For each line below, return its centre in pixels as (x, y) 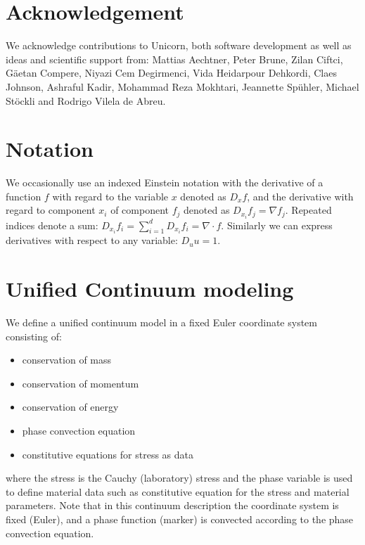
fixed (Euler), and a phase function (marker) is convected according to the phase (180, 519)
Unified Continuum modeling (150, 289)
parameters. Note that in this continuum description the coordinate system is (172, 505)
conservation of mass (67, 360)
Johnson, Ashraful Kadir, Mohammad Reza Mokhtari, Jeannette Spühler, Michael (182, 86)
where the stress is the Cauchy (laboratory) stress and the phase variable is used (179, 478)
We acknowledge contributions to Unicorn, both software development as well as (179, 45)
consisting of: (34, 336)
